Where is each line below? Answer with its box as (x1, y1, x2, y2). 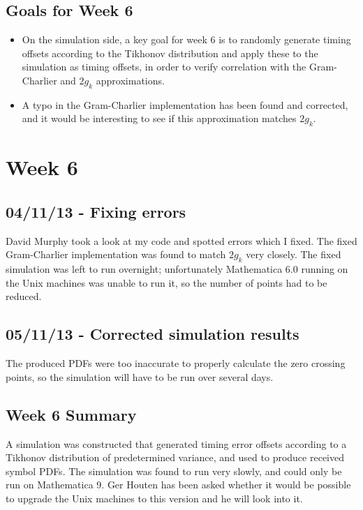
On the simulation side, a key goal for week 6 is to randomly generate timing (22, 32, 351, 47)
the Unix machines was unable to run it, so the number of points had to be (6, 275, 327, 290)
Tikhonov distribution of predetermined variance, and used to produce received (6, 450, 344, 465)
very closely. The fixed (246, 247, 341, 262)
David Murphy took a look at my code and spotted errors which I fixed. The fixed (6, 233, 357, 248)
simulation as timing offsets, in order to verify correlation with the (22, 59, 306, 74)
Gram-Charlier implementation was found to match (6, 247, 226, 262)
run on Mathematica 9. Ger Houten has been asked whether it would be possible (6, 477, 351, 492)
